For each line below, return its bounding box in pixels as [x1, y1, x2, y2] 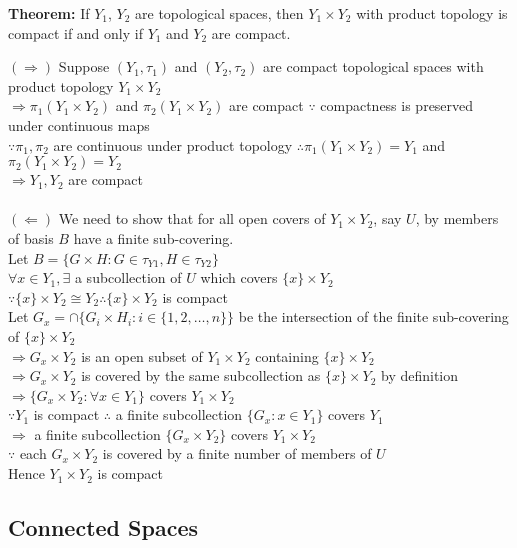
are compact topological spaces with [263, 56, 484, 77]
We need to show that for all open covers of [58, 208, 326, 229]
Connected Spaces [8, 512, 198, 543]
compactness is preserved [320, 95, 474, 116]
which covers [200, 267, 278, 288]
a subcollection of [74, 267, 182, 288]
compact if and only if [8, 22, 143, 43]
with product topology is [356, 3, 508, 23]
